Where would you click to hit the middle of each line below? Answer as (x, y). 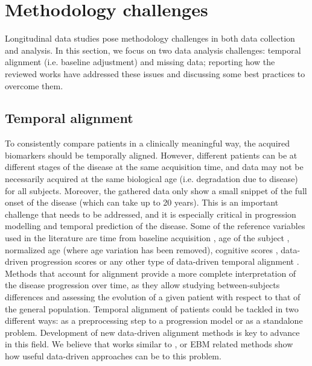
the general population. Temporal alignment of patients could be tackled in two (152, 308)
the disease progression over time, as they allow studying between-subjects (142, 285)
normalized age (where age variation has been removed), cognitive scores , (142, 249)
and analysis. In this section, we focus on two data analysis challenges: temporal (153, 50)
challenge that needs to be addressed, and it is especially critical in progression (151, 214)
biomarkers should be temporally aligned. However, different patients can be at (151, 155)
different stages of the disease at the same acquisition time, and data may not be (154, 167)
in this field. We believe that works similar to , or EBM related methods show (149, 344)
